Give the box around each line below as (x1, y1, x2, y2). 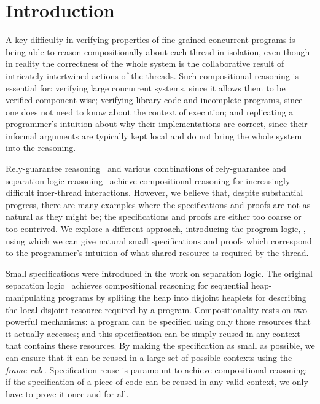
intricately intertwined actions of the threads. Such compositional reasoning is (6, 69, 299, 82)
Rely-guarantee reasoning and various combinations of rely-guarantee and (6, 162, 286, 175)
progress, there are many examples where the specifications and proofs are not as (6, 198, 311, 211)
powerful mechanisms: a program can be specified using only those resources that (6, 315, 311, 328)
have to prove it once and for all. (6, 387, 129, 400)
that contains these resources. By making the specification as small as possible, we (6, 339, 315, 352)
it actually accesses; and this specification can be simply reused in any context (6, 327, 300, 340)
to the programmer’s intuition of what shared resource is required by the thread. (6, 246, 309, 259)
